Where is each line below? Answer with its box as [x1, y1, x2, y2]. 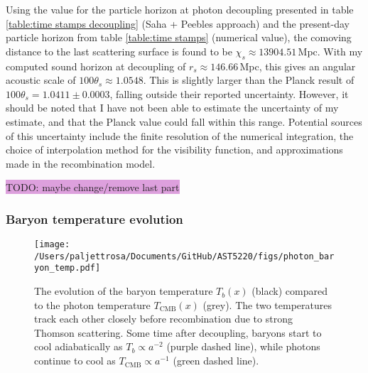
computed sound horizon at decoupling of [6, 58, 186, 73]
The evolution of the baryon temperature [34, 283, 213, 298]
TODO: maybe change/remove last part [6, 180, 180, 195]
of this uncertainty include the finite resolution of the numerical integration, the [6, 128, 354, 143]
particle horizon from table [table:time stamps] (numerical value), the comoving [6, 30, 352, 45]
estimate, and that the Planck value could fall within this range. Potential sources [6, 114, 362, 129]
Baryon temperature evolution [6, 210, 183, 227]
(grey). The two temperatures [202, 297, 332, 312]
